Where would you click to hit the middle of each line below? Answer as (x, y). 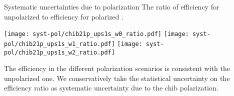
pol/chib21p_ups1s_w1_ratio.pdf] (59, 44)
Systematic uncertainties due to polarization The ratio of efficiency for (112, 6)
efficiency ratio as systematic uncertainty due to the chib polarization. (111, 88)
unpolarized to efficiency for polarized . (64, 16)
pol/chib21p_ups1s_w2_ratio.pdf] (59, 52)
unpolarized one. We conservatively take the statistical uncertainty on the (117, 78)
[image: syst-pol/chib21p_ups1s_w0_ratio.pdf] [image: (96, 34)
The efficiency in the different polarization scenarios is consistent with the (117, 68)
